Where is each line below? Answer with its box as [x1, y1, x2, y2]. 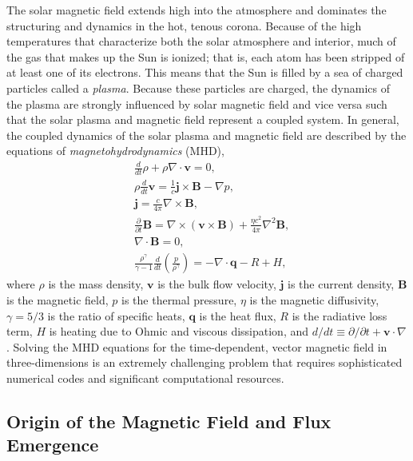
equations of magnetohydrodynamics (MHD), [6, 142, 224, 159]
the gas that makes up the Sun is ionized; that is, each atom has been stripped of [6, 48, 405, 65]
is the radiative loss [292, 307, 387, 324]
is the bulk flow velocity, [157, 276, 276, 292]
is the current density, [288, 276, 395, 292]
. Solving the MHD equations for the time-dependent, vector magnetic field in [6, 338, 387, 355]
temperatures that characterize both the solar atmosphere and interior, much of [6, 33, 396, 50]
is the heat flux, [199, 307, 276, 324]
